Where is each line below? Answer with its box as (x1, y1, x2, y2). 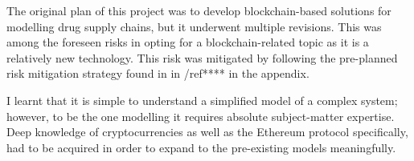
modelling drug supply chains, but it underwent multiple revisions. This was (6, 18, 382, 34)
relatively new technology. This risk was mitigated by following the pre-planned (6, 49, 398, 66)
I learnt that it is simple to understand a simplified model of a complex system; (6, 91, 398, 108)
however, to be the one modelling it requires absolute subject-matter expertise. (6, 107, 395, 124)
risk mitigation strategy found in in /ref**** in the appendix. (6, 65, 309, 82)
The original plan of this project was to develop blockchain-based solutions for (6, 2, 391, 18)
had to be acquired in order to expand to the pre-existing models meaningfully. (6, 139, 396, 155)
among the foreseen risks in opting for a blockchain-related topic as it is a (6, 34, 369, 50)
